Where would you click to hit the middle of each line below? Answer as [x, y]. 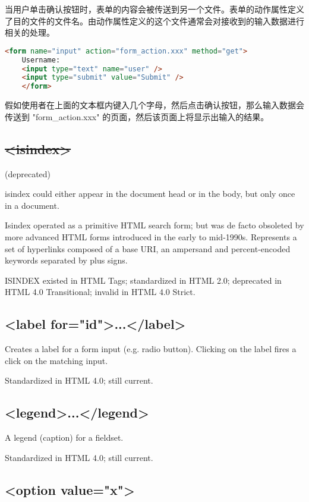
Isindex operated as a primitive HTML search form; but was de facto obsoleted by [154, 225]
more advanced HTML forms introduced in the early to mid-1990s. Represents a [151, 236]
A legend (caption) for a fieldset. [64, 437]
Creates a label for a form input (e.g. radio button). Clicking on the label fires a [151, 349]
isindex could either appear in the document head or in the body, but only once [150, 194]
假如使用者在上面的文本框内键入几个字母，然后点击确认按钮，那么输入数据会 [154, 105]
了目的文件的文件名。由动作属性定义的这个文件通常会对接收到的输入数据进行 [154, 21]
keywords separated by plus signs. [66, 260]
